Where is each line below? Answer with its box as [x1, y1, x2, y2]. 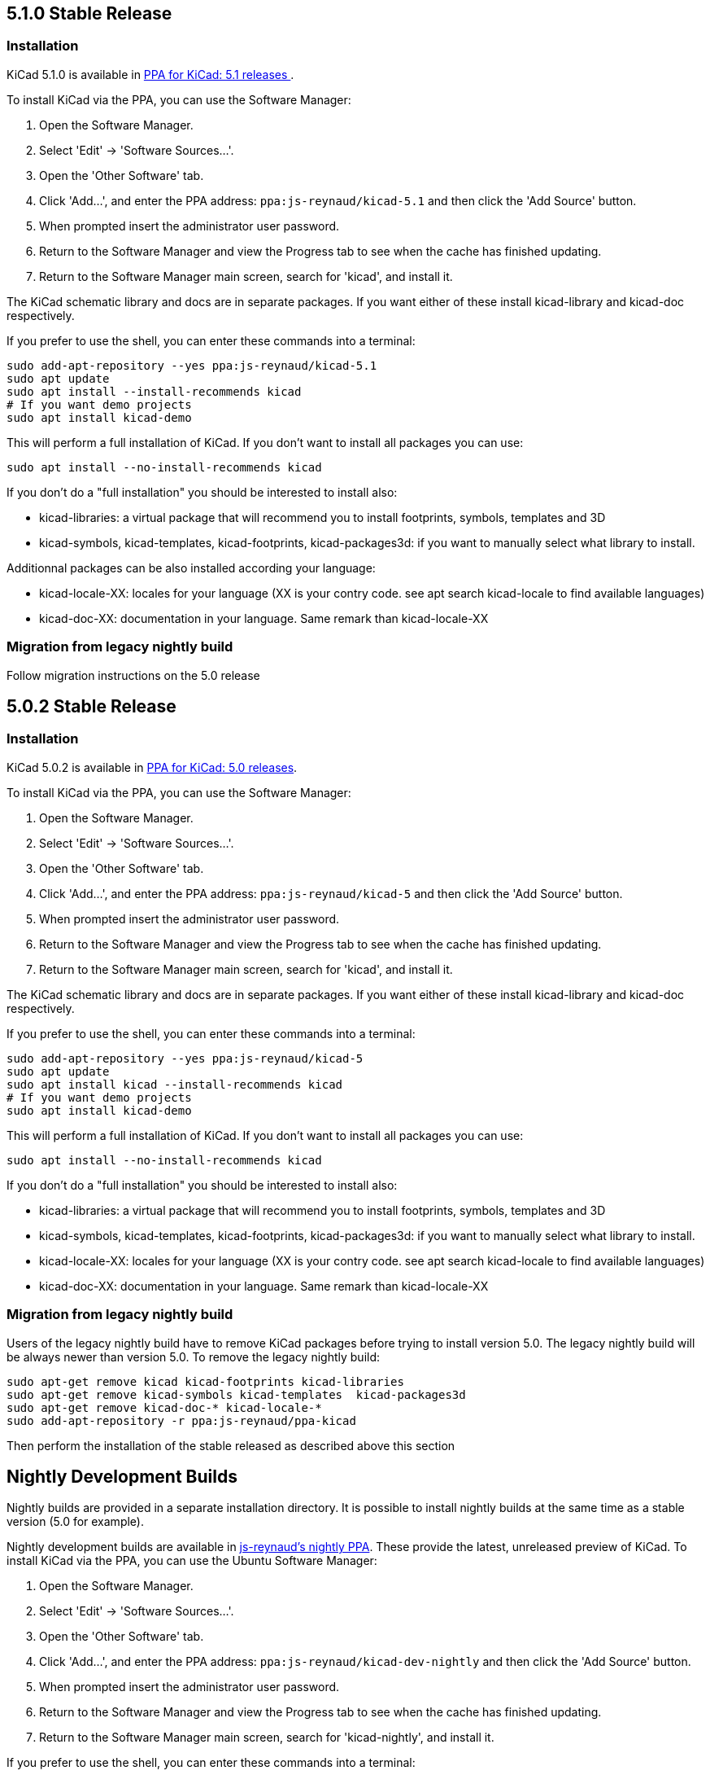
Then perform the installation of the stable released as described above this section [7, 1438, 455, 1453]
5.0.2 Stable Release [7, 695, 176, 717]
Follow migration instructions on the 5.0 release [7, 668, 260, 682]
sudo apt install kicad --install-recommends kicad [7, 1077, 343, 1091]
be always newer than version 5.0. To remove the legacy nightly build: [7, 1349, 381, 1364]
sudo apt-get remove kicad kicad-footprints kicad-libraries [7, 1374, 404, 1388]
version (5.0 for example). [7, 1514, 144, 1529]
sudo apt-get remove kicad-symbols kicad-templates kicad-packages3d [7, 1387, 466, 1401]
